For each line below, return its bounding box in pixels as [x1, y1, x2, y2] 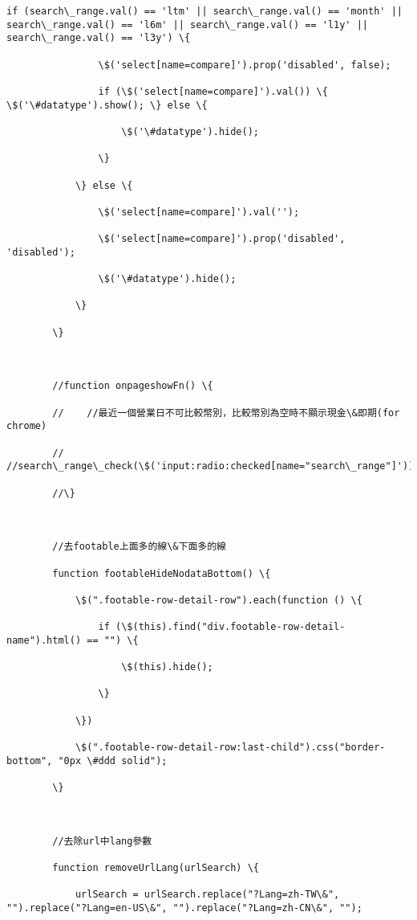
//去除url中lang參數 [52, 835, 152, 847]
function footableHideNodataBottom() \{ [52, 567, 271, 579]
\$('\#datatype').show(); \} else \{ [6, 99, 208, 111]
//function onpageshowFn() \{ [52, 380, 213, 392]
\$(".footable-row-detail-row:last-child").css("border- [75, 742, 386, 754]
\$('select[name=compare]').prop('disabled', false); [98, 59, 391, 71]
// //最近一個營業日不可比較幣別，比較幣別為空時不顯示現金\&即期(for [52, 407, 400, 419]
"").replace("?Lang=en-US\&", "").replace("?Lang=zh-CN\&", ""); [6, 902, 362, 914]
